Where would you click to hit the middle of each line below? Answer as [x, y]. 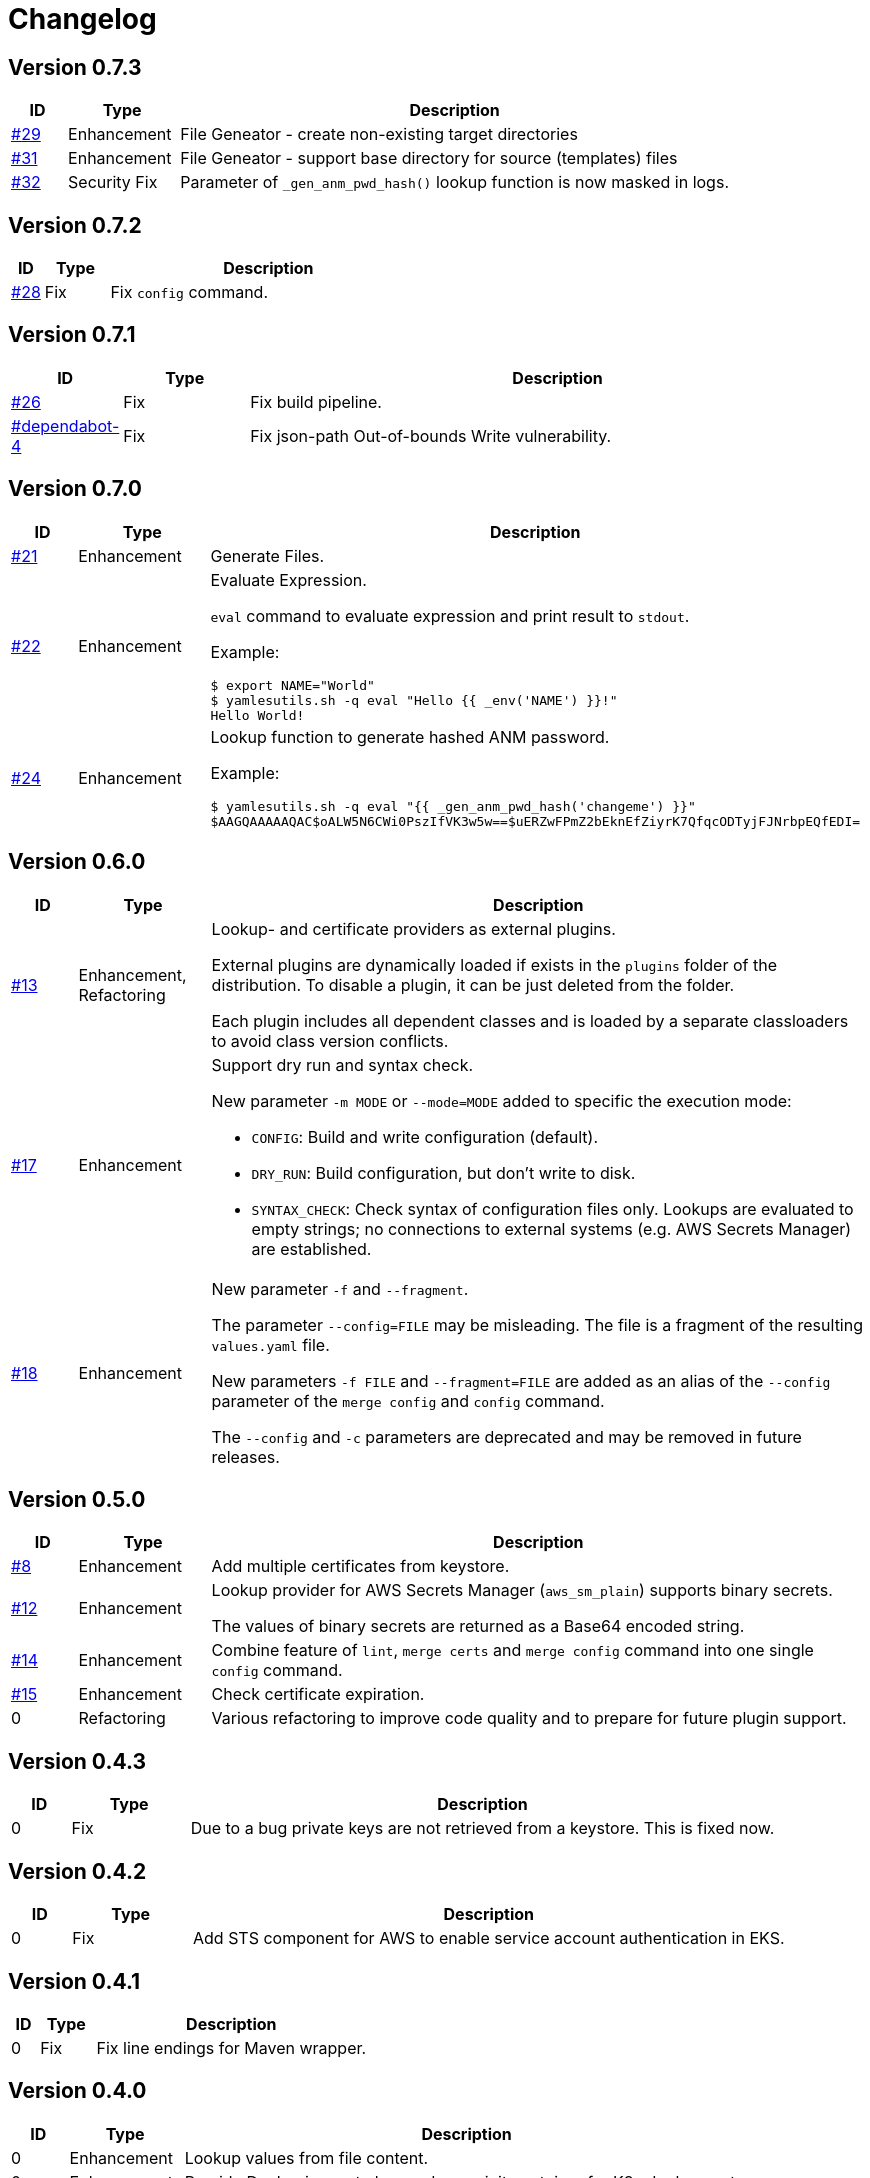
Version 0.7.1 [72, 335]
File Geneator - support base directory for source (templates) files [429, 158]
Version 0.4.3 [77, 1761]
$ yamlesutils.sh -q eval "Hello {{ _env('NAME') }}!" [414, 700]
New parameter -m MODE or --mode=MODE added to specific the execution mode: [501, 1100]
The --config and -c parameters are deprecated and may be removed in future [506, 1436]
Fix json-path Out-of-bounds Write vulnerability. [431, 435]
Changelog [82, 19]
